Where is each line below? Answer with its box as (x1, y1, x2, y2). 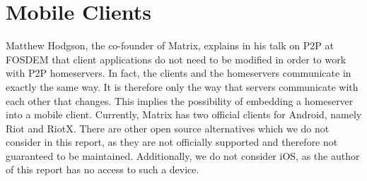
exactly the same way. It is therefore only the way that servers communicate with (6, 79, 359, 94)
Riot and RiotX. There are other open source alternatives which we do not (6, 120, 330, 135)
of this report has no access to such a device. (6, 162, 199, 177)
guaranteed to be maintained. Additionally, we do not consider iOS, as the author (6, 148, 360, 163)
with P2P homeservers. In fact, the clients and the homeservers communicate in (6, 65, 351, 80)
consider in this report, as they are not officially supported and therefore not (6, 135, 338, 149)
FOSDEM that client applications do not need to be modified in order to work (6, 51, 346, 66)
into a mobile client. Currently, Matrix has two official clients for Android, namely (6, 107, 362, 122)
